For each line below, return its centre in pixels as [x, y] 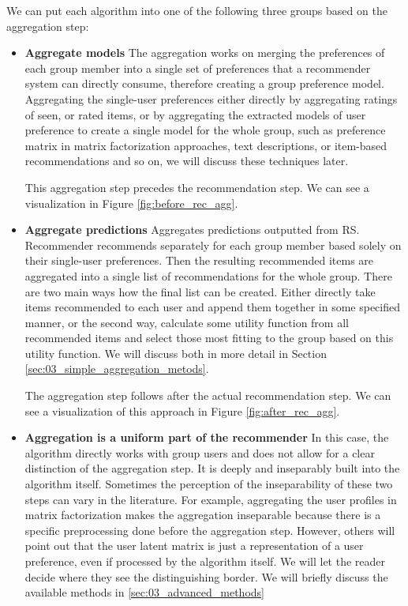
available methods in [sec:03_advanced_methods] [144, 592]
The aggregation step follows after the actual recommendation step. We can [208, 395]
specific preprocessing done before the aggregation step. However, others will [210, 530]
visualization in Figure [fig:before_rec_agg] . [131, 203]
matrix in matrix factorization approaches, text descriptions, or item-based [206, 145]
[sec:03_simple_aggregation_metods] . [117, 369]
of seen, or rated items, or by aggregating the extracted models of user [195, 114]
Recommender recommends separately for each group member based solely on [213, 245]
